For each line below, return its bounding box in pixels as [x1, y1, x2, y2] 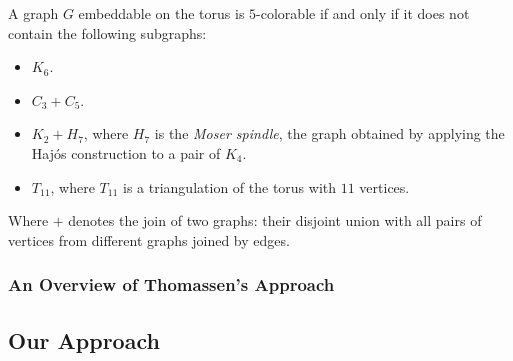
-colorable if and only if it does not [256, 3, 470, 23]
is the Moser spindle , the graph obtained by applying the [154, 123, 505, 144]
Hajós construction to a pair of [31, 142, 221, 163]
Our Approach [8, 324, 160, 355]
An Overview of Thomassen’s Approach [8, 272, 335, 297]
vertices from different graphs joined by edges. [8, 229, 290, 250]
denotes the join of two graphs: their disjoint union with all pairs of [68, 210, 482, 231]
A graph [8, 3, 59, 23]
